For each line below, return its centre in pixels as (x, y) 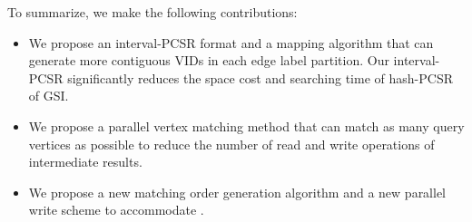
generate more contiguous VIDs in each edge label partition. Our (209, 60)
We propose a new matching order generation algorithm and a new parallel (237, 192)
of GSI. (49, 96)
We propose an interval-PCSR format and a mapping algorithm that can (231, 42)
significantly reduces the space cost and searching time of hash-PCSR (260, 77)
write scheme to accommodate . (116, 210)
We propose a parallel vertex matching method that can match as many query (246, 125)
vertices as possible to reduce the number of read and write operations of (231, 144)
